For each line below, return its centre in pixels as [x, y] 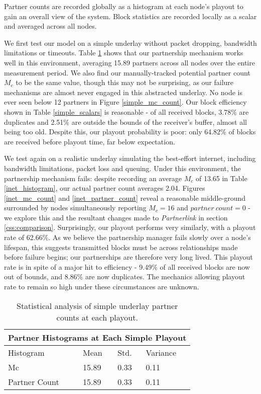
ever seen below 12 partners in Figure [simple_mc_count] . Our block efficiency [125, 102]
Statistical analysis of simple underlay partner [97, 305]
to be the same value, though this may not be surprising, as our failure [125, 82]
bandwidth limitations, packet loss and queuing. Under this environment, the [122, 168]
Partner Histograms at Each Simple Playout [97, 337]
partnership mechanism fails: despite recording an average [93, 178]
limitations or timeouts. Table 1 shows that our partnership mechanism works [124, 53]
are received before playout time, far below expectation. [90, 141]
